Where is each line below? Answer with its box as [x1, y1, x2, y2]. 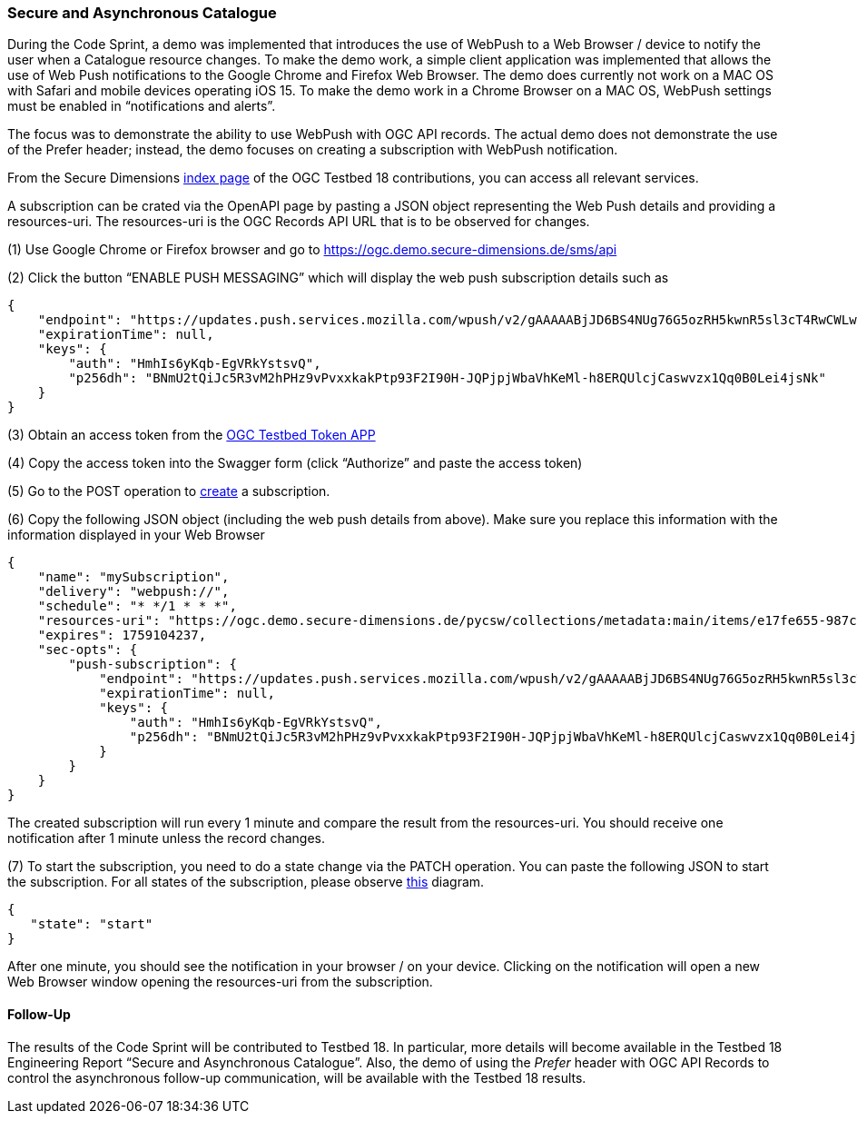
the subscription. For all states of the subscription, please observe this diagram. [7, 874, 485, 890]
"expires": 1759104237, [37, 628, 207, 643]
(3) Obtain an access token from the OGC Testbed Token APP [7, 427, 376, 443]
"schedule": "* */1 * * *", [37, 599, 237, 614]
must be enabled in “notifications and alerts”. [7, 98, 276, 114]
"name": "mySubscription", [37, 570, 230, 585]
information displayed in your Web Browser [7, 527, 265, 543]
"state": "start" [30, 917, 153, 932]
